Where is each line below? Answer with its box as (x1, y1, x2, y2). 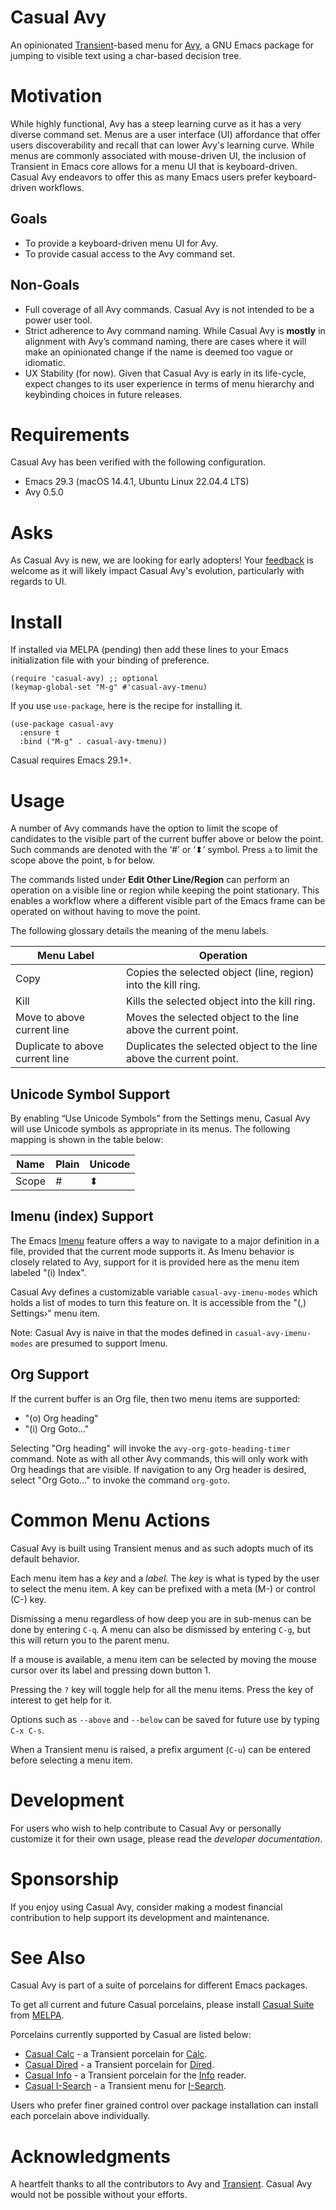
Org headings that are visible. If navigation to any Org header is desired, (10, 1463, 307, 1475)
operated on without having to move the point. (10, 906, 201, 918)
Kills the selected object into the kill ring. (125, 994, 316, 1008)
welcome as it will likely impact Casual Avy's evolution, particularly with (10, 565, 305, 577)
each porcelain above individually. (10, 2110, 151, 2122)
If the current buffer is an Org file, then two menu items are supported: (10, 1392, 301, 1405)
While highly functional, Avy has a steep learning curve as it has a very (10, 117, 302, 130)
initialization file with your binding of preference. (10, 654, 210, 666)
